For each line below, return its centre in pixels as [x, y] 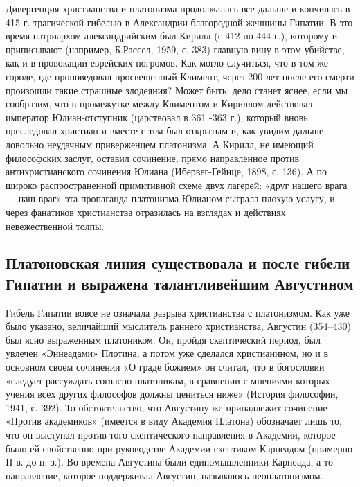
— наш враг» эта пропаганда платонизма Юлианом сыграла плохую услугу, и [170, 198]
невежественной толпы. [55, 225]
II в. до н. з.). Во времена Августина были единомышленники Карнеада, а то [169, 462]
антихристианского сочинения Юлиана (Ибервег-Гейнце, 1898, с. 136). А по [166, 171]
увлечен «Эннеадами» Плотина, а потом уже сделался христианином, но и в [167, 353]
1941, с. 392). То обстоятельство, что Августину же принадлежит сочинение [166, 407]
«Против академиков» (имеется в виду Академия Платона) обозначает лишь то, [174, 421]
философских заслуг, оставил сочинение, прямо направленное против [153, 158]
